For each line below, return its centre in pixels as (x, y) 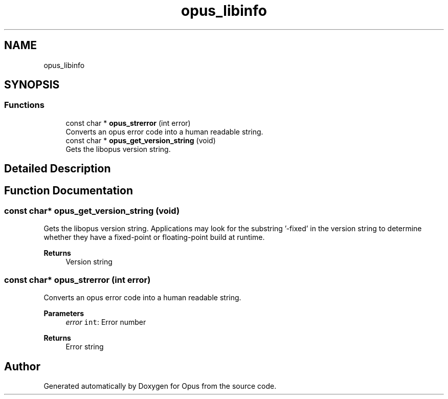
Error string (85, 347)
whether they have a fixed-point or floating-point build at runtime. (154, 237)
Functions (24, 105)
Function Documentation (69, 190)
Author (22, 366)
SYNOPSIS (32, 85)
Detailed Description (58, 169)
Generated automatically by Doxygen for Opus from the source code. (160, 386)
